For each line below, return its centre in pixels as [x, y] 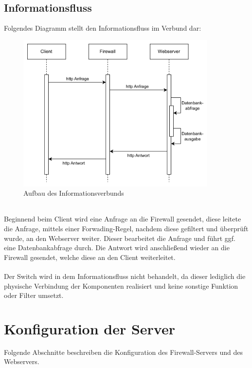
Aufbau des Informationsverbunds [74, 193]
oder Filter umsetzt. [34, 295]
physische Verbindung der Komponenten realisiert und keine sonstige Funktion [121, 285]
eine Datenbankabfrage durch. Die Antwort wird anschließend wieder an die [117, 248]
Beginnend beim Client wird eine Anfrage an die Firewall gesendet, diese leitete [123, 219]
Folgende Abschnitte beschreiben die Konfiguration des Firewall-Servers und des [123, 352]
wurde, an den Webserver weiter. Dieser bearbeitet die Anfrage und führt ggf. [120, 238]
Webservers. [22, 361]
